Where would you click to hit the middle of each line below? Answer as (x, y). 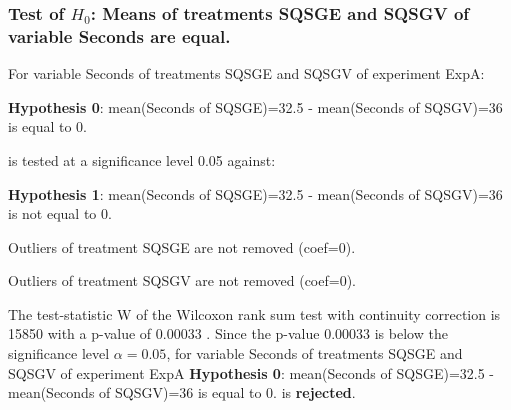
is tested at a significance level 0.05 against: (142, 159)
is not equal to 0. (60, 213)
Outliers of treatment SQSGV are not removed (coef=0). (182, 280)
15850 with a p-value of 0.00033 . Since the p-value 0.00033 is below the (228, 333)
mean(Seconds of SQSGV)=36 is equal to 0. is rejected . (182, 392)
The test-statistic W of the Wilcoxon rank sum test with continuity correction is (254, 313)
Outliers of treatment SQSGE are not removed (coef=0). (182, 246)
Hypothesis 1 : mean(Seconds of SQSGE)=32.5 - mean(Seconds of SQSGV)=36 (255, 193)
